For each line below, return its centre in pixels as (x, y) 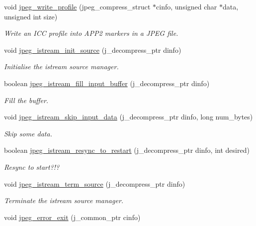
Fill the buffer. (26, 100)
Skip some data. (28, 133)
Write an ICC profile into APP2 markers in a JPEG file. (91, 33)
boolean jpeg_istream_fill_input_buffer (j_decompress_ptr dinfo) (107, 83)
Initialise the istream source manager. (61, 66)
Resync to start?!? (32, 167)
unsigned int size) (31, 16)
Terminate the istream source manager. (64, 200)
